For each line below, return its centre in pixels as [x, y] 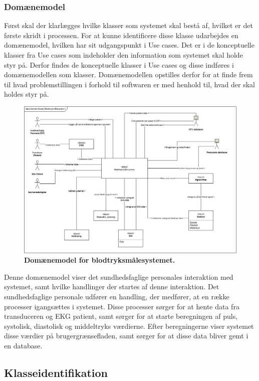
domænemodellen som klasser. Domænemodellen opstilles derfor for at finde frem [128, 74]
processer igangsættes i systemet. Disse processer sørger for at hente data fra [122, 306]
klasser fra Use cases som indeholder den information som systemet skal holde [123, 55]
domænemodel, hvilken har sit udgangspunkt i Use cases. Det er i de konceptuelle [129, 45]
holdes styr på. [27, 94]
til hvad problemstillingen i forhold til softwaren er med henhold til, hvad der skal [129, 84]
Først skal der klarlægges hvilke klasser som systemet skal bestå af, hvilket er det [128, 25]
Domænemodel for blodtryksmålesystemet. [100, 260]
